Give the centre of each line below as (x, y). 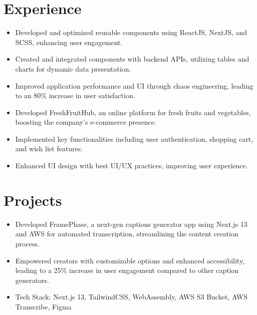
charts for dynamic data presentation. (73, 68)
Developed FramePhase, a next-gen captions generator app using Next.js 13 (131, 224)
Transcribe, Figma (43, 306)
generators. (32, 280)
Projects (33, 200)
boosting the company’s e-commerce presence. (86, 122)
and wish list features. (49, 148)
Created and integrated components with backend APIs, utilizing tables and (132, 59)
